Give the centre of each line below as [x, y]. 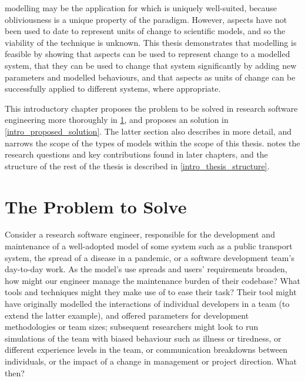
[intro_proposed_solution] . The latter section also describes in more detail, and [148, 131]
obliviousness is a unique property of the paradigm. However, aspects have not [146, 19]
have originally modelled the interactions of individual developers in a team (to [147, 303]
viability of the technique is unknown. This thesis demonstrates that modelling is [151, 42]
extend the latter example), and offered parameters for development [127, 315]
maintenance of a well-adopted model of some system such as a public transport [149, 246]
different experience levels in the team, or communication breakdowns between [146, 350]
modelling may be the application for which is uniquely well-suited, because [141, 8]
